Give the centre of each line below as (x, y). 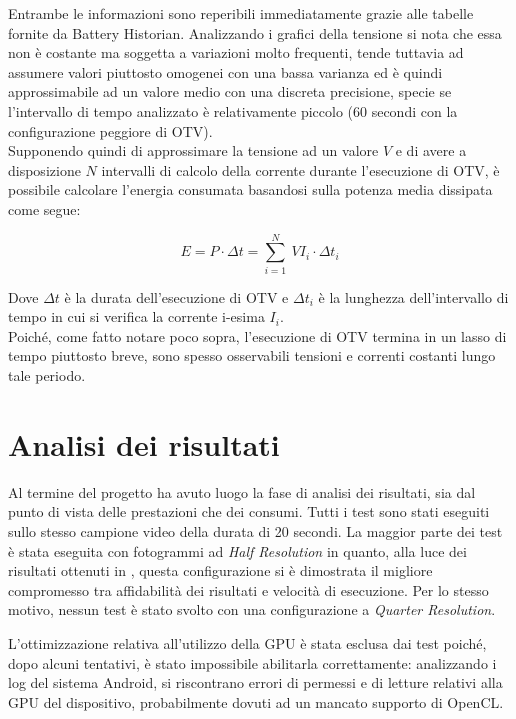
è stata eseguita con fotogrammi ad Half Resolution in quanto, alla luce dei (237, 550)
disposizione (44, 169)
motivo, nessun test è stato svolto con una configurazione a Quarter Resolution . (252, 609)
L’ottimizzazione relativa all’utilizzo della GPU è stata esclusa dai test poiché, (247, 642)
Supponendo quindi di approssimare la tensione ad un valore (193, 150)
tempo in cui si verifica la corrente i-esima (136, 316)
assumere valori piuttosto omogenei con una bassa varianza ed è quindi (225, 71)
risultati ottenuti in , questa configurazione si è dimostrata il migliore (220, 570)
